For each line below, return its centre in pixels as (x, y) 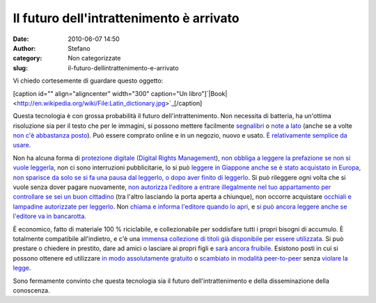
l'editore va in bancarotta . (50, 216)
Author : (24, 48)
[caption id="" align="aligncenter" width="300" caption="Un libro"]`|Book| (120, 93)
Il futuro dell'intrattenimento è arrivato (126, 18)
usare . (22, 145)
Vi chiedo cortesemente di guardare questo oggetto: (88, 81)
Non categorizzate (94, 58)
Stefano (79, 48)
